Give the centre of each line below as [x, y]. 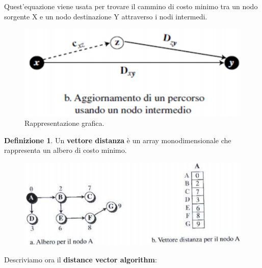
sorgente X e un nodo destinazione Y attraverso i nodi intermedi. [106, 16]
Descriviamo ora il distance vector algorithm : [81, 259]
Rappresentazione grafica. [64, 123]
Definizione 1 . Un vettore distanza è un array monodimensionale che [118, 140]
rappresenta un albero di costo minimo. [65, 150]
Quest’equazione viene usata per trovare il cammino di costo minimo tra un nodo [131, 6]
